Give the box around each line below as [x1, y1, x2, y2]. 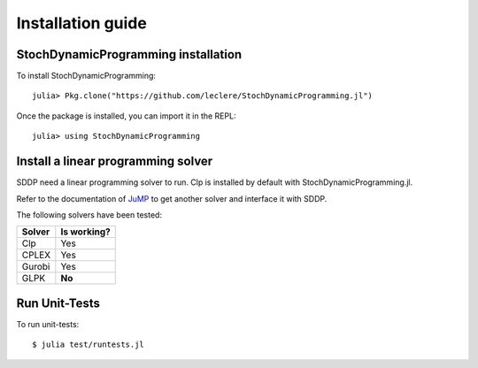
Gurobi [21, 261, 50, 273]
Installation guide [16, 13, 148, 33]
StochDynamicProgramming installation [16, 47, 243, 62]
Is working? [60, 226, 111, 238]
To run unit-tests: [16, 318, 80, 329]
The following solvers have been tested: [16, 209, 163, 220]
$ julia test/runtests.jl [32, 340, 145, 349]
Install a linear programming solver [16, 154, 213, 169]
